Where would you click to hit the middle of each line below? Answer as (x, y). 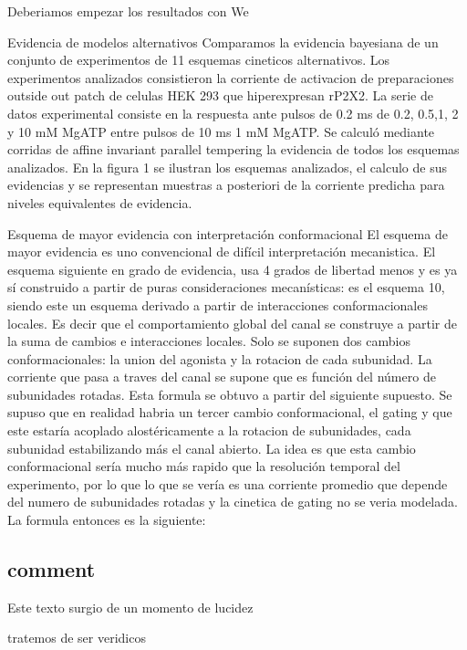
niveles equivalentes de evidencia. (100, 202)
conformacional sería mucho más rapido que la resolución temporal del (204, 466)
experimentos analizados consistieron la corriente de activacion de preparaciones (231, 77)
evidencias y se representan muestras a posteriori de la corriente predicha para (226, 185)
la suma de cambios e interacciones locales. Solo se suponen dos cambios (209, 341)
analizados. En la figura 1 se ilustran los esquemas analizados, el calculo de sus (227, 167)
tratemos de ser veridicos (77, 638)
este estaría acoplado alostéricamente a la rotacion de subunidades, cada (209, 430)
